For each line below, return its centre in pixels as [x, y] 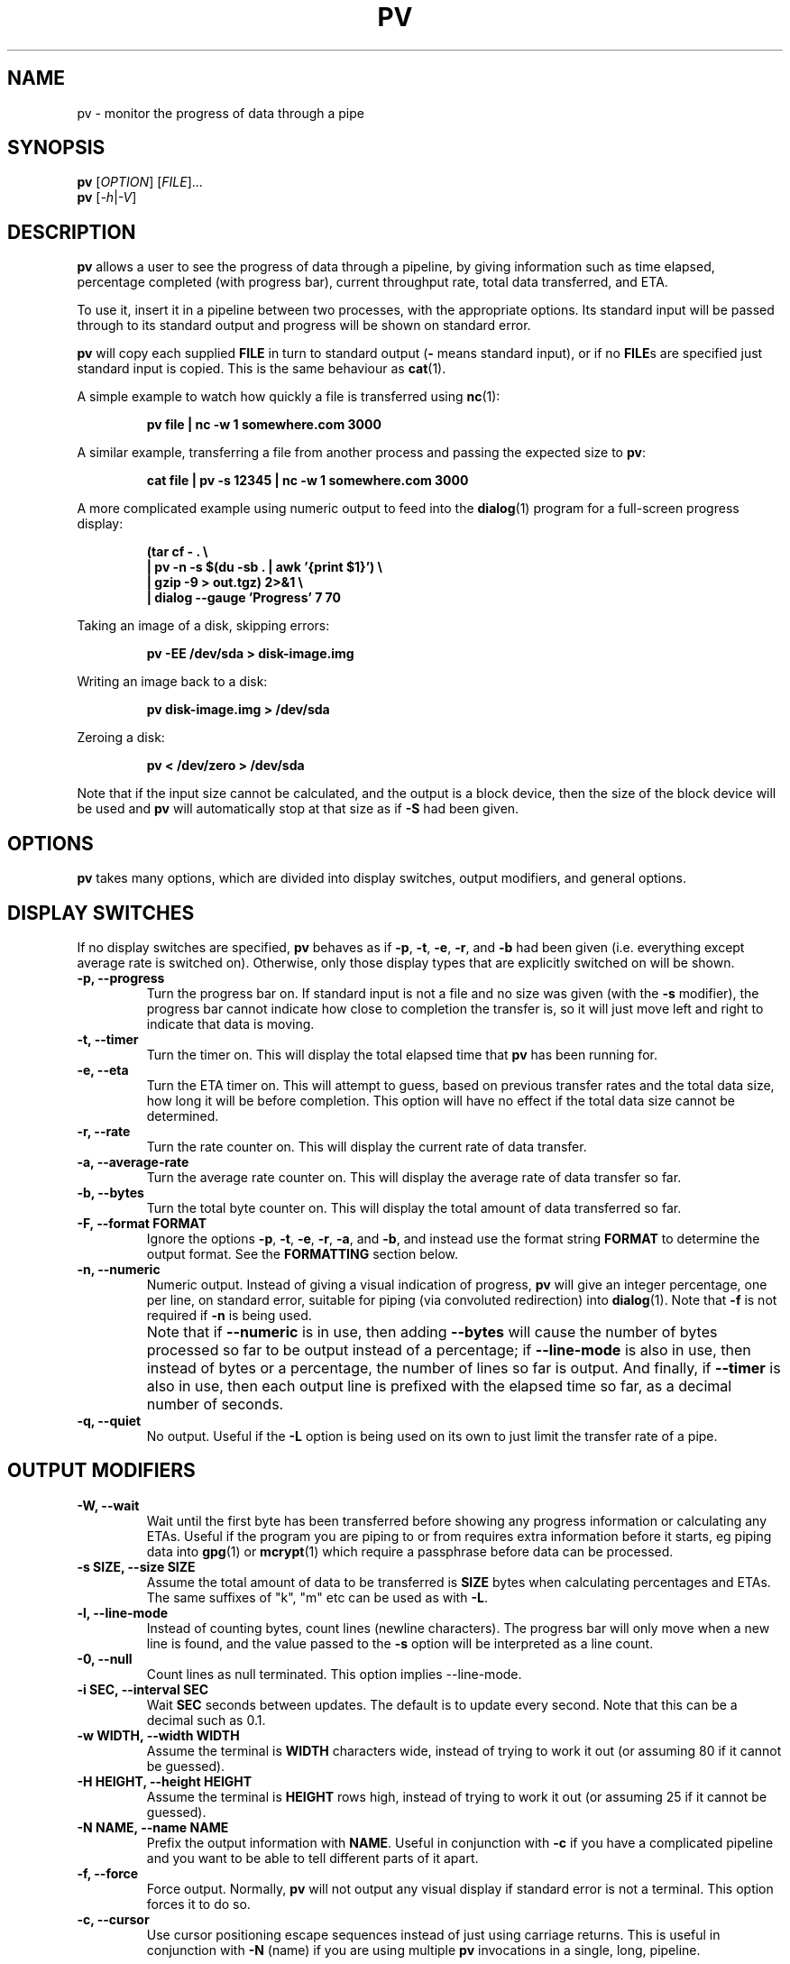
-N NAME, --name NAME [153, 1827]
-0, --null [105, 1658]
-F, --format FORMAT [142, 1223]
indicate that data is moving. [230, 1023]
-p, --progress [121, 977]
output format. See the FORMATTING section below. [302, 1253]
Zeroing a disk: [121, 738]
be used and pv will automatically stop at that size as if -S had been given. [298, 809]
